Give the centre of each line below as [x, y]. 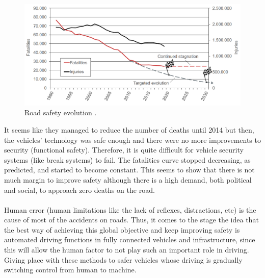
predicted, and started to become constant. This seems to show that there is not [129, 170]
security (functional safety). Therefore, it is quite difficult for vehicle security [124, 150]
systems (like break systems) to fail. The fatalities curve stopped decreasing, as [127, 159]
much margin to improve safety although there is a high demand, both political [128, 179]
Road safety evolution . [61, 112]
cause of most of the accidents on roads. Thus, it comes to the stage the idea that [131, 220]
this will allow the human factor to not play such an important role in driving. [127, 250]
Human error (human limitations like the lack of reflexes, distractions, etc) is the [130, 209]
